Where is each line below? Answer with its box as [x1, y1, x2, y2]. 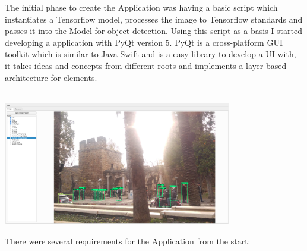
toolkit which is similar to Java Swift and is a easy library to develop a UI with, [5, 48, 296, 60]
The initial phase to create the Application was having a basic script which [5, 1, 278, 13]
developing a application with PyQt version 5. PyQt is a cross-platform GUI [5, 36, 283, 48]
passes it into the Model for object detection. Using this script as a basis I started [5, 24, 302, 37]
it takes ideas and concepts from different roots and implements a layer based [5, 59, 287, 71]
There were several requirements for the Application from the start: [5, 234, 251, 247]
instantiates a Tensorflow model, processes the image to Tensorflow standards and [5, 12, 303, 25]
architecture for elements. [5, 71, 97, 83]
